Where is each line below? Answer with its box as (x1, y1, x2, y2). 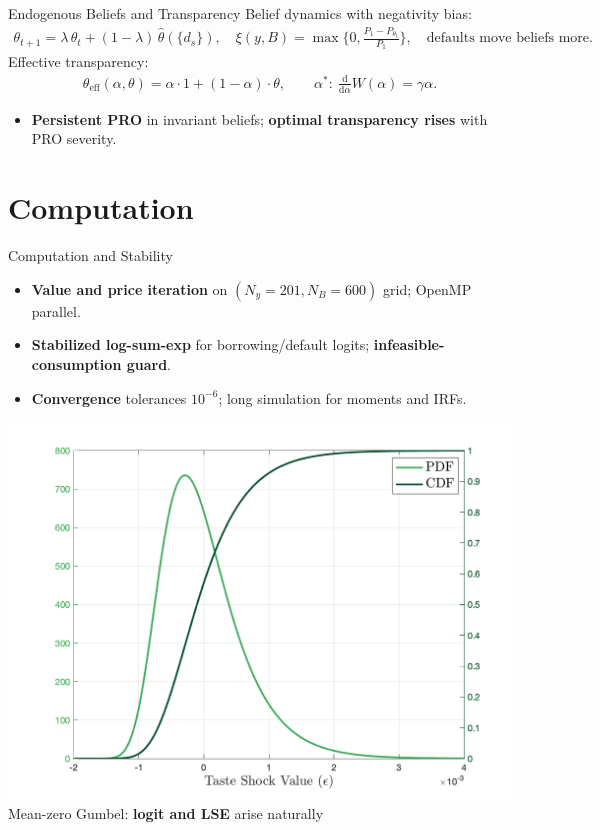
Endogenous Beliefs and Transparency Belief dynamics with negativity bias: (8, 3, 472, 23)
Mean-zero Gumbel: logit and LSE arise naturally (8, 803, 324, 824)
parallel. (31, 300, 81, 321)
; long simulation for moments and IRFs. (218, 387, 467, 408)
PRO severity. (31, 128, 117, 149)
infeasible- (373, 334, 445, 355)
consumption (31, 353, 122, 374)
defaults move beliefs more (426, 31, 590, 46)
